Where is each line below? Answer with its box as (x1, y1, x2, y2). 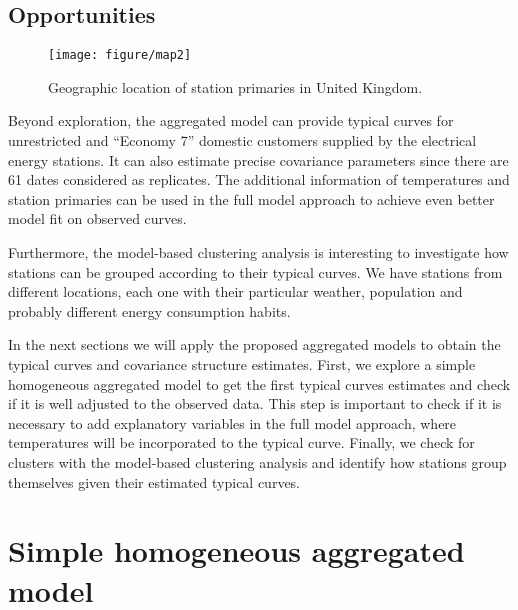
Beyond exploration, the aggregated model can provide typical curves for (8, 110, 454, 131)
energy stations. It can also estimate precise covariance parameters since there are (8, 149, 509, 170)
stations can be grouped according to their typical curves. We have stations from (8, 261, 503, 282)
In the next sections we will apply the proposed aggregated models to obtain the (8, 334, 501, 355)
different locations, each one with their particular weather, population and (8, 281, 463, 302)
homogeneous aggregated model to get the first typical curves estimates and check (8, 373, 511, 394)
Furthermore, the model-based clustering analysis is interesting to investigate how (8, 242, 509, 263)
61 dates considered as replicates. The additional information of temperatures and (8, 169, 510, 190)
